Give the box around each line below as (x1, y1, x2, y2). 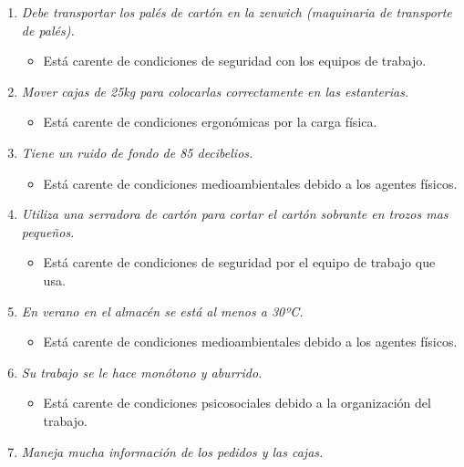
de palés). (21, 20, 75, 39)
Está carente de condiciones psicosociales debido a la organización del (43, 393, 431, 412)
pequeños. (21, 222, 75, 241)
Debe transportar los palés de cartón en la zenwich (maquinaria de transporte (21, 3, 452, 21)
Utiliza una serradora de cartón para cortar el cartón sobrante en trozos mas (21, 204, 449, 223)
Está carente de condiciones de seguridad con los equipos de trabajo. (43, 51, 427, 70)
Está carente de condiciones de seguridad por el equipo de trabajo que (43, 253, 436, 272)
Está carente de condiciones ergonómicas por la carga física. (43, 112, 377, 131)
